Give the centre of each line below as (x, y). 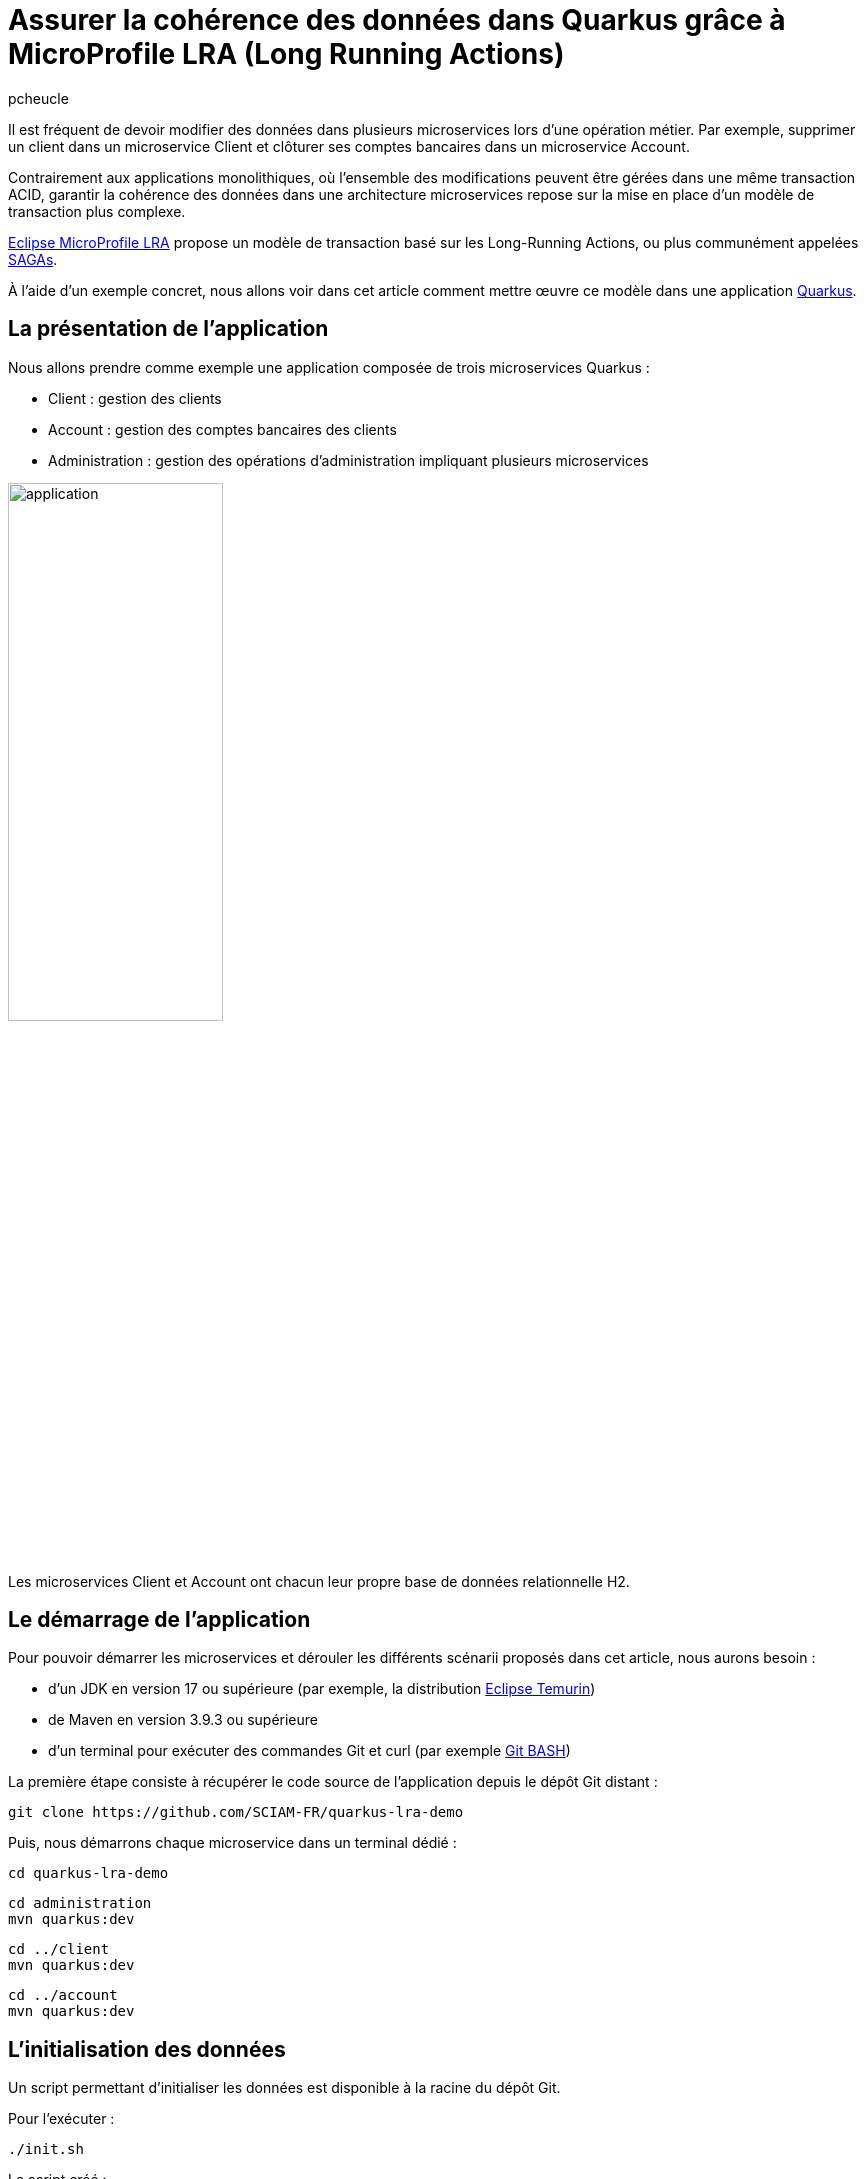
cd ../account (63, 1995)
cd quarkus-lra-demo (88, 1873)
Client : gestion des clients (135, 398)
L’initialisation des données (147, 2049)
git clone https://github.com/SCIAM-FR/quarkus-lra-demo (236, 1812)
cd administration (80, 1903)
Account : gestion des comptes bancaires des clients (222, 429)
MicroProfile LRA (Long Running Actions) (286, 54)
